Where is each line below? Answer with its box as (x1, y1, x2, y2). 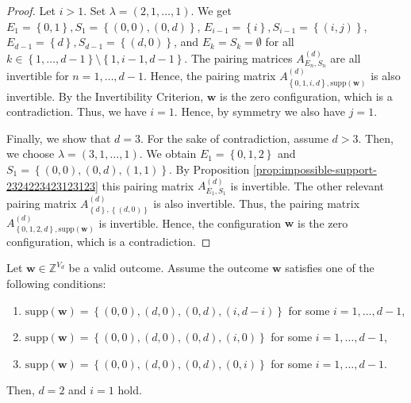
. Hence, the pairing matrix (143, 67, 276, 84)
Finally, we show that (6, 129, 111, 146)
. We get (190, 2, 232, 18)
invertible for (6, 67, 69, 84)
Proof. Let (6, 2, 56, 18)
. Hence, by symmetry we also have (174, 103, 346, 120)
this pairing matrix (102, 177, 194, 194)
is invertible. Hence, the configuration (98, 214, 282, 231)
